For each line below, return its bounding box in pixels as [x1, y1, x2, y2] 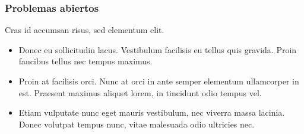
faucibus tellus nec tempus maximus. [18, 55, 153, 67]
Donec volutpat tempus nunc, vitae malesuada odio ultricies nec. [18, 117, 255, 130]
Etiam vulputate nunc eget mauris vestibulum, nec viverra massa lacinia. [18, 106, 285, 119]
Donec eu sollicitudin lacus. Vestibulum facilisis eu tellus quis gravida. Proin [18, 43, 297, 55]
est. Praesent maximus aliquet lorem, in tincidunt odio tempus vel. [18, 86, 262, 99]
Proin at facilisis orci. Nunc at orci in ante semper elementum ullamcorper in [18, 75, 299, 87]
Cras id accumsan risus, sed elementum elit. [5, 24, 164, 36]
